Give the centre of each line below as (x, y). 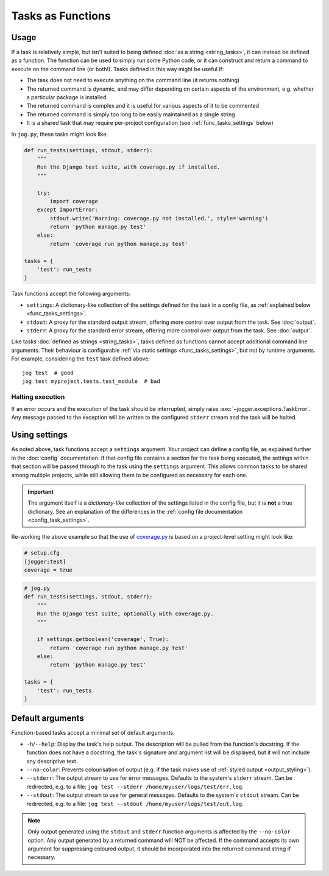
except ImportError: (68, 210)
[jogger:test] (45, 561)
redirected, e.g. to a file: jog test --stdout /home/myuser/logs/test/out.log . (135, 804)
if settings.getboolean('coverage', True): (103, 639)
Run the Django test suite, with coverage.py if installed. (129, 167)
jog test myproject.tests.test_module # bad (91, 381)
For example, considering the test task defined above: (81, 359)
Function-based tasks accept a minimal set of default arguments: (93, 733)
